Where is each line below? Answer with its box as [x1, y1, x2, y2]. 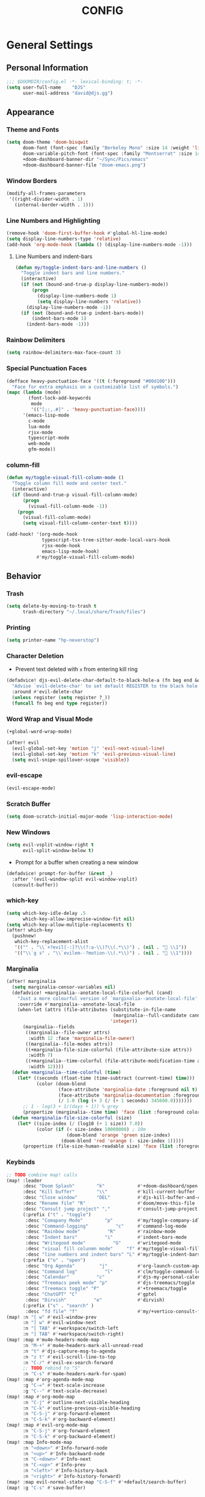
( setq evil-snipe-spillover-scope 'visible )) [12, 756, 130, 763]
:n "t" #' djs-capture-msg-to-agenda [22, 1348, 116, 1354]
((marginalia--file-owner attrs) [25, 1029, 111, 1036]
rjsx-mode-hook [41, 542, 81, 548]
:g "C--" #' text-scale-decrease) [22, 1387, 108, 1394]
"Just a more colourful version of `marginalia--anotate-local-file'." [17, 995, 203, 1001]
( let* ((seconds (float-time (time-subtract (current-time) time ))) [17, 1075, 195, 1081]
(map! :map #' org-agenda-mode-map [6, 1376, 95, 1383]
